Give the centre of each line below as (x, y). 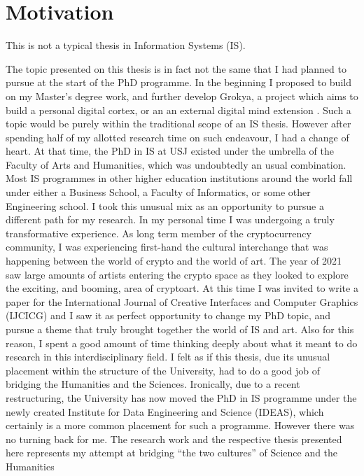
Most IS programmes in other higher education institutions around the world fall (179, 178)
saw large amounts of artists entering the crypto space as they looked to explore (177, 274)
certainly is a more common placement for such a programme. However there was (180, 425)
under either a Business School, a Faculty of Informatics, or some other (158, 192)
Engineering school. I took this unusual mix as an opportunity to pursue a (165, 205)
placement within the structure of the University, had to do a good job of (163, 370)
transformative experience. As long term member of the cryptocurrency (159, 233)
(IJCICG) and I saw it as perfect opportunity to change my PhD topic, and (168, 315)
